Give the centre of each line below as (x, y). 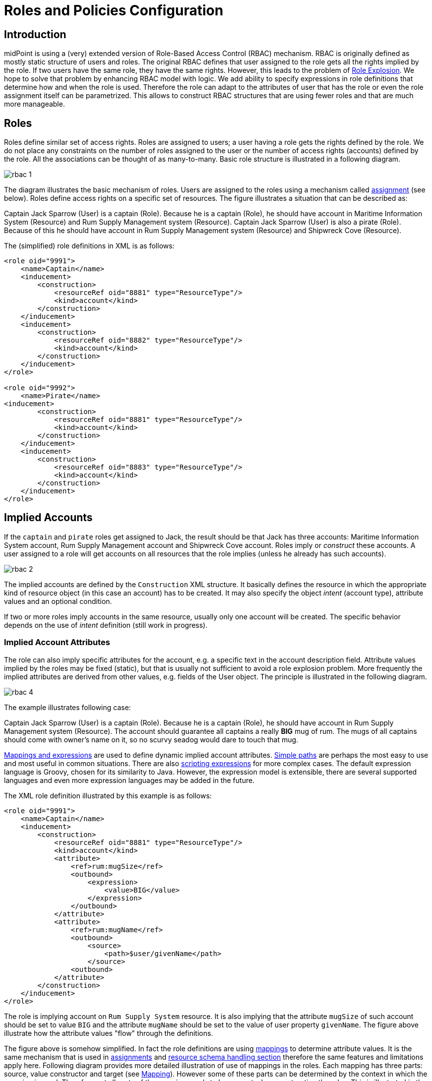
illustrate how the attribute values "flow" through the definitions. (109, 1033)
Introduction (35, 34)
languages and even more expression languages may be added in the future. (129, 780)
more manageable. (34, 104)
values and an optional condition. (58, 601)
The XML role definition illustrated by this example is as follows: (108, 795)
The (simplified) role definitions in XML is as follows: (89, 246)
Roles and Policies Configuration (114, 10)
